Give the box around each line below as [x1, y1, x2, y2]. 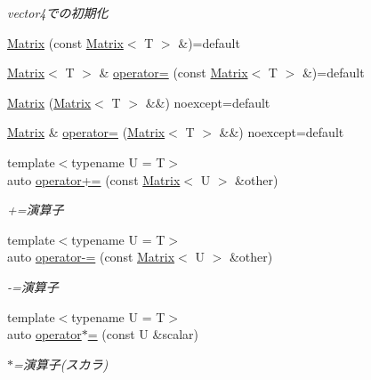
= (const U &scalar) [87, 325, 198, 344]
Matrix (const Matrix [7, 33, 124, 52]
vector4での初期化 [7, 4, 109, 21]
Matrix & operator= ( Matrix [7, 123, 165, 141]
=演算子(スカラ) [13, 354, 109, 373]
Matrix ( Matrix [7, 93, 92, 111]
